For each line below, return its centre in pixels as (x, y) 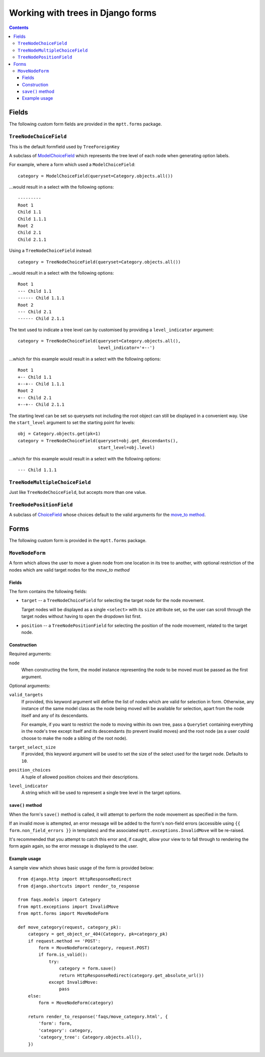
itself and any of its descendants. (55, 715)
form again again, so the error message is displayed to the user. (74, 846)
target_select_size (32, 747)
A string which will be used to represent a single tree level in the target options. (101, 793)
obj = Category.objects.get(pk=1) (59, 434)
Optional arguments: (30, 686)
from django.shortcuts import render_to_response (79, 886)
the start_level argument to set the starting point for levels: (72, 422)
